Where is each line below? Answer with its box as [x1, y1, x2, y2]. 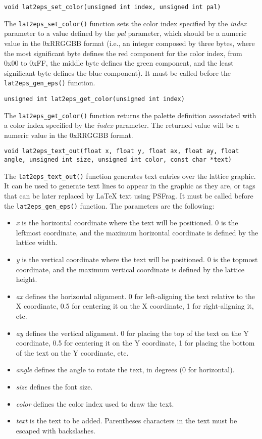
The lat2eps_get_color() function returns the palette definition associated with [4, 110, 256, 120]
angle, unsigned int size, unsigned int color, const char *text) [4, 156, 232, 164]
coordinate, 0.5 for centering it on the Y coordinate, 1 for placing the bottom [16, 337, 255, 348]
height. [16, 274, 37, 284]
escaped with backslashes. [16, 425, 95, 435]
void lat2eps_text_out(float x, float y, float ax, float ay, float [4, 148, 239, 155]
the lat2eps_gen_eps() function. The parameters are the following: [4, 200, 215, 211]
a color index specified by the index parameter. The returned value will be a [4, 120, 239, 130]
